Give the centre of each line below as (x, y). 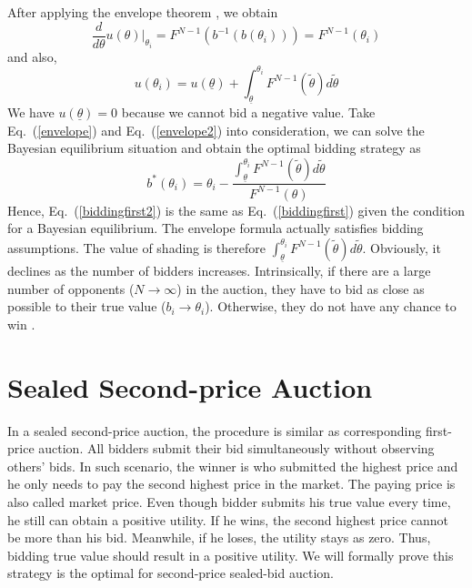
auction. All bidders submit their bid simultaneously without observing (236, 448)
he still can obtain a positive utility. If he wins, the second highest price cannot (228, 519)
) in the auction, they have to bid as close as (301, 288)
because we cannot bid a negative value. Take (248, 112)
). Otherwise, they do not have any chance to (331, 306)
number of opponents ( (71, 288)
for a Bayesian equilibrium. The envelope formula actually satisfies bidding (216, 228)
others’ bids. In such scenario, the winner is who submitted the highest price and (233, 466)
